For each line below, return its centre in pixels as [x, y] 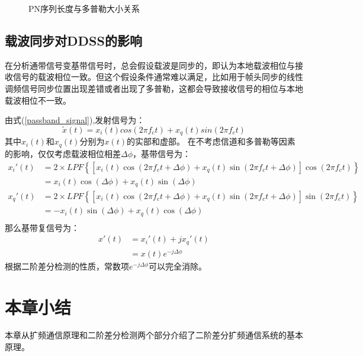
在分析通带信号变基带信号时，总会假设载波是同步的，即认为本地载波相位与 [150, 65]
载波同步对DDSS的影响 [73, 40]
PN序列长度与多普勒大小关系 [84, 8]
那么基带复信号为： [42, 227]
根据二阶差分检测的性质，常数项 [67, 266]
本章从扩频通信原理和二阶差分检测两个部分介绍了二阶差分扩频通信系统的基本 [154, 335]
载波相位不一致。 [38, 100]
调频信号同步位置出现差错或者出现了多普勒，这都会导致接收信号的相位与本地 [154, 88]
